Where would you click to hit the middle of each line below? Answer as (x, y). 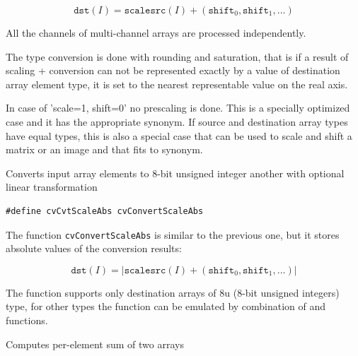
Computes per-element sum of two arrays (95, 344)
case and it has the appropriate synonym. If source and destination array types (177, 121)
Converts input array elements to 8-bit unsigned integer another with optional (175, 173)
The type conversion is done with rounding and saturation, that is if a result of (177, 56)
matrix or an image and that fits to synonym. (104, 149)
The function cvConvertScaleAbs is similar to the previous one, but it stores (173, 234)
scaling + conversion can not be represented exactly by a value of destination (173, 70)
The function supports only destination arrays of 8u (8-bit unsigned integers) (173, 292)
